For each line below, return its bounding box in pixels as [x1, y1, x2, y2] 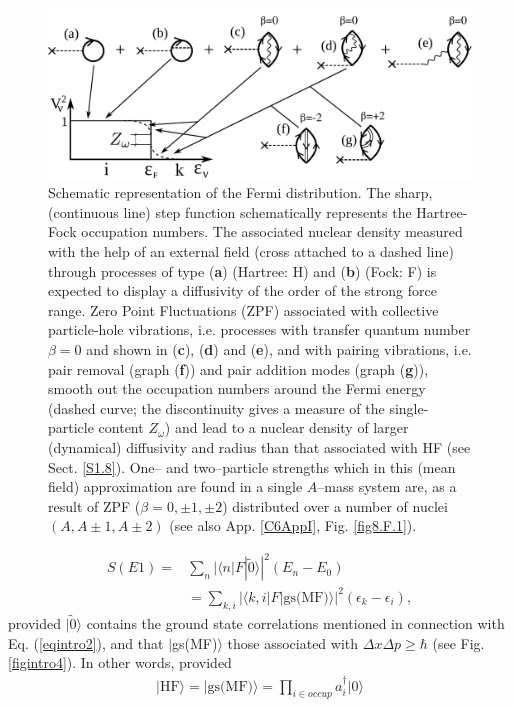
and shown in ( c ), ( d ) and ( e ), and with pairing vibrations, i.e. [86, 338, 472, 359]
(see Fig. [432, 632, 485, 653]
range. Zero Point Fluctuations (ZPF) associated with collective [48, 299, 439, 320]
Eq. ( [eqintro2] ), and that [8, 632, 164, 653]
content [98, 417, 144, 438]
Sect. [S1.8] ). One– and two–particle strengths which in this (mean [48, 456, 456, 477]
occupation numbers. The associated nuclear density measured [81, 221, 463, 242]
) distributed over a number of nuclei [222, 495, 448, 516]
